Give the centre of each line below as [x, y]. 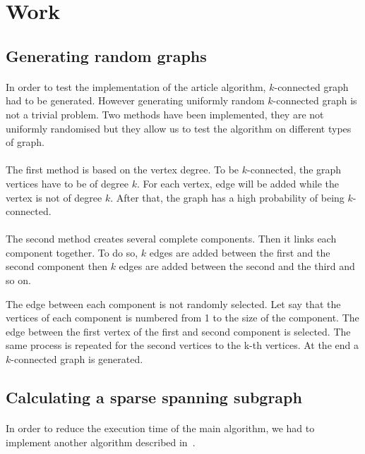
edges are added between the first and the [240, 252]
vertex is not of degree [54, 197]
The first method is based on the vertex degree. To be [122, 170]
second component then [56, 266]
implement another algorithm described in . [101, 442]
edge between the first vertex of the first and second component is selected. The [178, 331]
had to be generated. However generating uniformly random [135, 100]
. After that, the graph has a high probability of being [227, 197]
